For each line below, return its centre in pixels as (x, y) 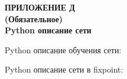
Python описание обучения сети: (63, 49)
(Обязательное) (34, 18)
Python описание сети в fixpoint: (64, 69)
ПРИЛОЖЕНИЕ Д (40, 7)
